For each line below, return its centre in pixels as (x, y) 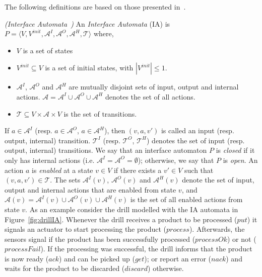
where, (104, 33)
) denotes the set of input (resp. (195, 140)
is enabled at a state (62, 170)
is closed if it (235, 150)
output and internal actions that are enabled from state (90, 189)
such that (199, 170)
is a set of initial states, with (89, 68)
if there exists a (138, 170)
